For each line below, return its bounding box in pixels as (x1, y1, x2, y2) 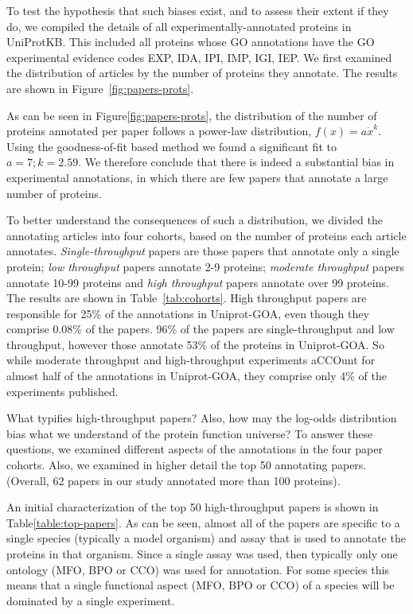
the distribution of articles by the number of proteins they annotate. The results (6, 64, 398, 81)
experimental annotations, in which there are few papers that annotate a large (6, 169, 388, 185)
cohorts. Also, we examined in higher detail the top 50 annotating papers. (6, 457, 367, 473)
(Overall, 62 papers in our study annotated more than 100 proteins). (6, 472, 341, 488)
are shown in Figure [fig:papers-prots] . (6, 80, 194, 96)
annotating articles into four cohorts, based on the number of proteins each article (6, 227, 407, 243)
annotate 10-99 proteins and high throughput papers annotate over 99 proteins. (6, 274, 389, 290)
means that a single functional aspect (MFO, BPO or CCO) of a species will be (6, 577, 395, 593)
